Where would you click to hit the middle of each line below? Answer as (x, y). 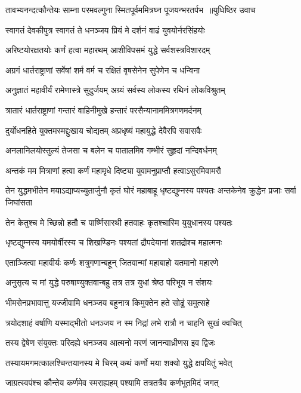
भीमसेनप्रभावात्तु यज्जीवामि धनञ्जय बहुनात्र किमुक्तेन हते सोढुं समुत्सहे (108, 302)
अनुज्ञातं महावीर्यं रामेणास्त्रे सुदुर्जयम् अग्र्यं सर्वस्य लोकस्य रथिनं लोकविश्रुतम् (115, 90)
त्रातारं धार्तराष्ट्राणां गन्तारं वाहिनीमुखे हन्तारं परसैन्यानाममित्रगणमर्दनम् (103, 110)
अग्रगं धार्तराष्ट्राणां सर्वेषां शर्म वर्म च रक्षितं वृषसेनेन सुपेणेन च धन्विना (103, 70)
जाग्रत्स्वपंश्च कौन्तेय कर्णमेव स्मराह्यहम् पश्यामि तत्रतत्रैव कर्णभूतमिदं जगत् (112, 383)
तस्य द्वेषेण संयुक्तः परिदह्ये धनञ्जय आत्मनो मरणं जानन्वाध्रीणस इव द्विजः (110, 343)
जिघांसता (19, 202)
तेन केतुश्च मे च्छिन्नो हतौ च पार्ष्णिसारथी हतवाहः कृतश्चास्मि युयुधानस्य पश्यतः (119, 222)
